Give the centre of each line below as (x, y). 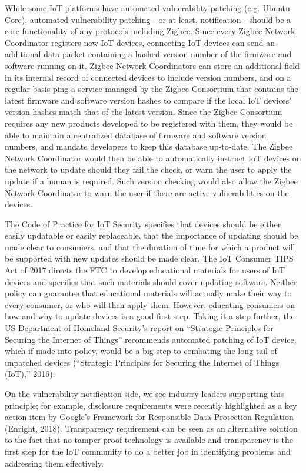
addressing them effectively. (54, 463)
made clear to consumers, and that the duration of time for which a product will (150, 247)
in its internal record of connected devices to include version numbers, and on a (148, 77)
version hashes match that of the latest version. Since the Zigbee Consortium (144, 112)
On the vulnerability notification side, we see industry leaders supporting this (144, 393)
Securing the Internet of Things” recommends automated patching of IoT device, (151, 339)
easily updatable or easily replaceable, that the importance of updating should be (152, 235)
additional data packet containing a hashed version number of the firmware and (148, 54)
